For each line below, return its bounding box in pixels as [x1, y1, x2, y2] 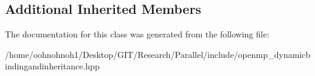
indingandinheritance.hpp [5, 60, 100, 72]
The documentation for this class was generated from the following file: [5, 28, 269, 40]
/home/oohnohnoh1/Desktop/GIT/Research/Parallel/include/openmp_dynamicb [5, 48, 311, 60]
